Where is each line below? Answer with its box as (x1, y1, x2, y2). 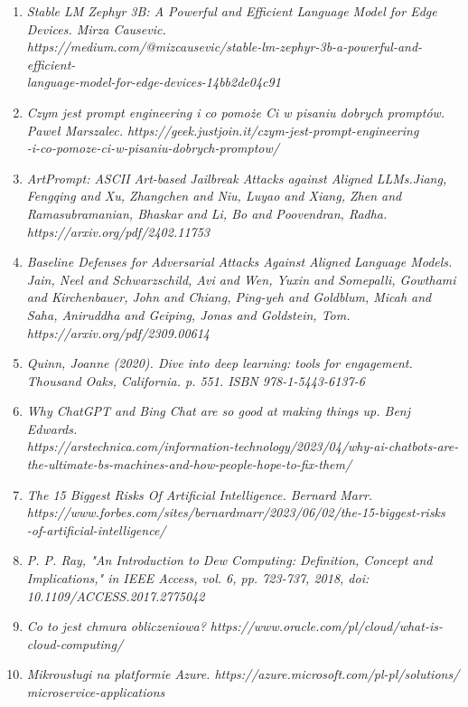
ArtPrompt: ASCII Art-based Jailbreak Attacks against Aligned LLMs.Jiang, (26, 168, 447, 187)
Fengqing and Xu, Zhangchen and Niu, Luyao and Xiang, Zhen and (26, 186, 402, 205)
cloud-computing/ (26, 634, 124, 653)
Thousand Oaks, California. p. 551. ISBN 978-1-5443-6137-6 (26, 371, 365, 390)
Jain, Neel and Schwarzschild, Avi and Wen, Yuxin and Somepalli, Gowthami (26, 269, 456, 288)
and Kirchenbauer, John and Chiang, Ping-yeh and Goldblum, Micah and (26, 288, 432, 306)
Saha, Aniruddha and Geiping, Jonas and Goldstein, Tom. (26, 305, 351, 324)
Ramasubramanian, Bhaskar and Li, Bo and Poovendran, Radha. (26, 203, 388, 222)
